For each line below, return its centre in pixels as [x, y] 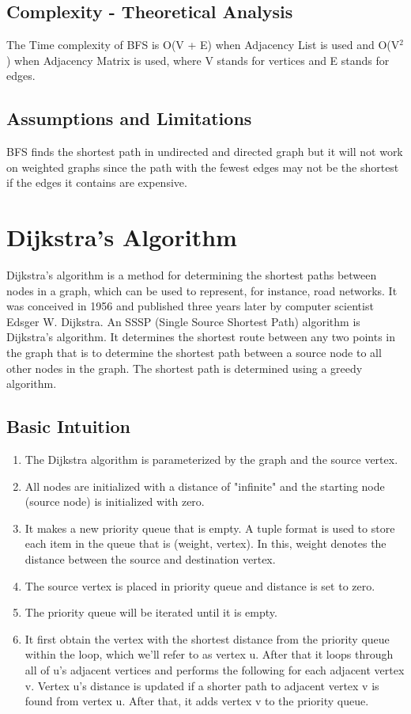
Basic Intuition [68, 426]
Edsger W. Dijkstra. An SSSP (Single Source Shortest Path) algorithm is [183, 321]
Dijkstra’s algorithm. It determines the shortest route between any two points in [201, 337]
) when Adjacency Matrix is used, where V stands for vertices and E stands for [198, 60]
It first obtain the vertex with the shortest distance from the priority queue [207, 638]
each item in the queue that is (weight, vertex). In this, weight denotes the [205, 543]
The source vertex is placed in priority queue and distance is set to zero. [200, 585]
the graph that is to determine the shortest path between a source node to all [194, 353]
